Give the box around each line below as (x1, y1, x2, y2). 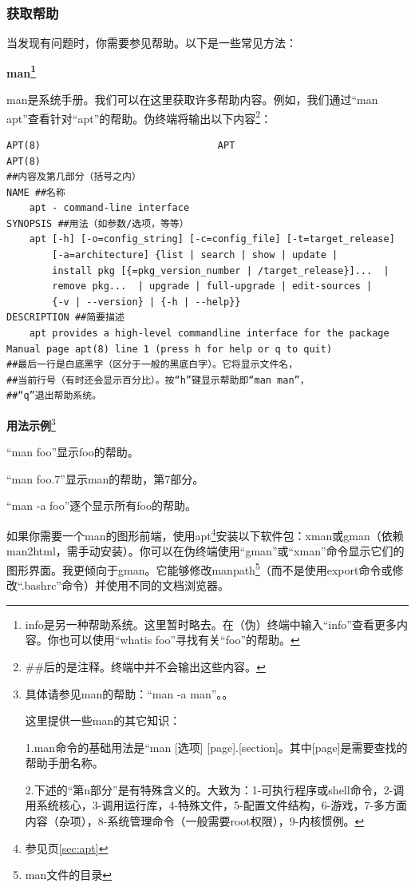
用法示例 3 (6, 415, 56, 433)
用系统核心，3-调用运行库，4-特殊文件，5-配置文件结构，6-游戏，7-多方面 (25, 797, 408, 813)
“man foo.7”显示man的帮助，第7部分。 (6, 470, 204, 487)
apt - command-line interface (29, 202, 190, 214)
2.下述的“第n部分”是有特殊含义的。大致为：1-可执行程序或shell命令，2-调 (25, 781, 405, 798)
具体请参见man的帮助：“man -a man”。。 (25, 685, 234, 702)
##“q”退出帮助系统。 (6, 390, 102, 402)
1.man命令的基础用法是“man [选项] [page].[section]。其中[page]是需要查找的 (25, 738, 408, 755)
